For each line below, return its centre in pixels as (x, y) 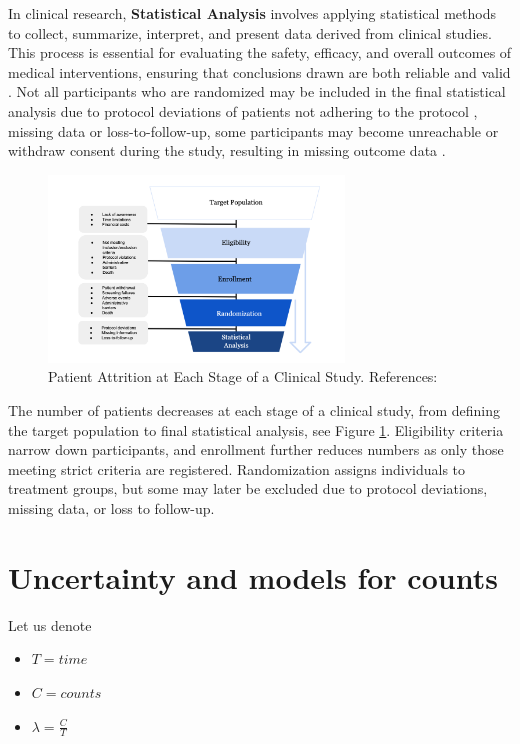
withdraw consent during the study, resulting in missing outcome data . (227, 150)
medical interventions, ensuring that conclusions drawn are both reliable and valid (259, 71)
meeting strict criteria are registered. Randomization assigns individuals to (237, 468)
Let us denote (50, 624)
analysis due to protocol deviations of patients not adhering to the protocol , (243, 110)
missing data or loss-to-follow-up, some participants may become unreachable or (253, 130)
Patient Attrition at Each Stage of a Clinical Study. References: (243, 376)
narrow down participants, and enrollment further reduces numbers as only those (256, 449)
